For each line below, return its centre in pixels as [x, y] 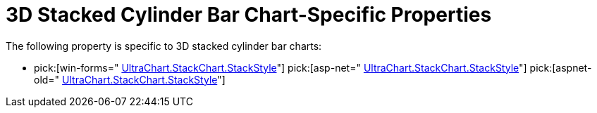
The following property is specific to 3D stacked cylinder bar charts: [164, 46]
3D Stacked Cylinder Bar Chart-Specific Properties [249, 15]
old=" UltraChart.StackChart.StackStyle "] [130, 79]
